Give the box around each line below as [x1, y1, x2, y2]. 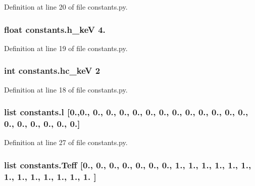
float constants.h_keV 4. [4, 23, 106, 35]
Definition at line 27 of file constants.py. [4, 137, 128, 148]
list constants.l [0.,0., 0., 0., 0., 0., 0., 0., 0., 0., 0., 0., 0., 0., [4, 106, 248, 118]
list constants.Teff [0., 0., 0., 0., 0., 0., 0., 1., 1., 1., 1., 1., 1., [4, 158, 251, 171]
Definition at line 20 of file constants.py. [4, 2, 128, 12]
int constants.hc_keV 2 [4, 64, 100, 77]
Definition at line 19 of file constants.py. [4, 42, 128, 53]
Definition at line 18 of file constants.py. [4, 84, 128, 95]
